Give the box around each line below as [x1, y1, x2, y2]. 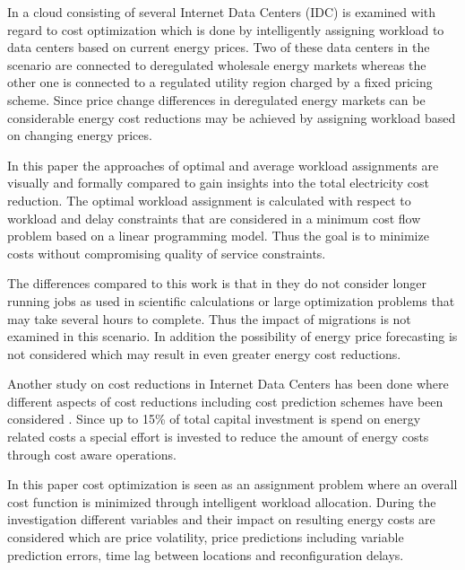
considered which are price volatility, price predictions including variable [7, 528, 404, 547]
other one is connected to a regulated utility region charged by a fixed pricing [7, 73, 433, 92]
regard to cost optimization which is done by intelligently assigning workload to [7, 20, 444, 39]
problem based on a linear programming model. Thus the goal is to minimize [7, 226, 429, 245]
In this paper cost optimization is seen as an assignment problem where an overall [7, 475, 458, 494]
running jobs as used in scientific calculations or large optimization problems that [7, 291, 455, 310]
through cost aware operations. [7, 444, 177, 463]
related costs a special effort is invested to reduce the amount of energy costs [7, 427, 429, 446]
